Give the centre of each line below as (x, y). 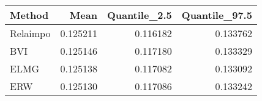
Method (29, 15)
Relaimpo (30, 33)
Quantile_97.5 (217, 15)
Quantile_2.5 (139, 15)
